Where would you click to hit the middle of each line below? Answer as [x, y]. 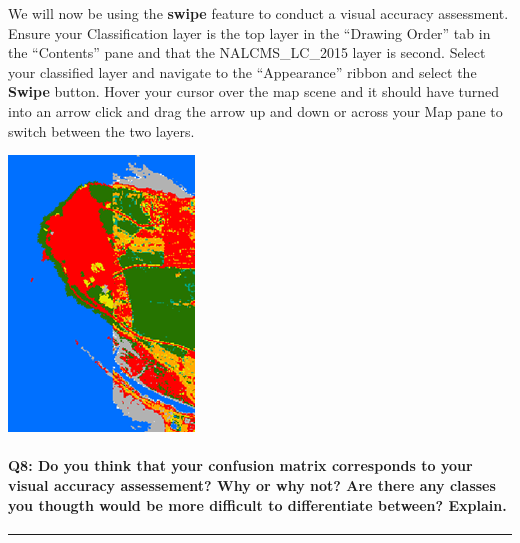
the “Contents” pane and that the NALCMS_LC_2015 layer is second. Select [247, 52]
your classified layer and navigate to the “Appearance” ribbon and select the [242, 71]
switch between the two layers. [101, 130]
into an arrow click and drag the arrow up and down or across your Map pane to [255, 110]
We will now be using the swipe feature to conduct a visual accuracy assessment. [258, 13]
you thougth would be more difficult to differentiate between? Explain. [257, 504]
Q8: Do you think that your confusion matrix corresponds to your [240, 465]
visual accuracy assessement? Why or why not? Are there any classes [252, 484]
